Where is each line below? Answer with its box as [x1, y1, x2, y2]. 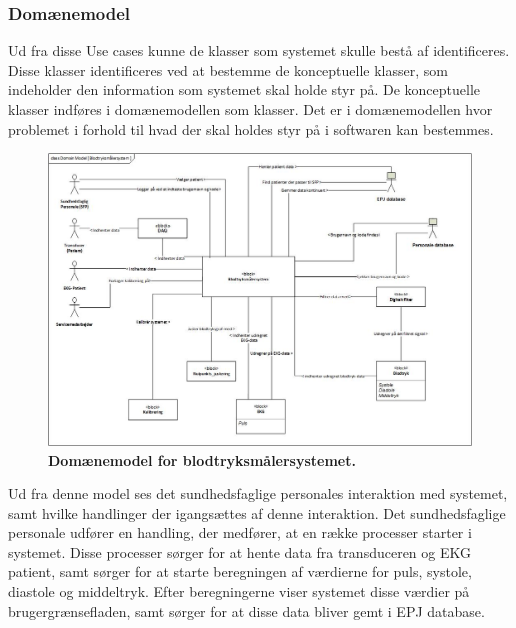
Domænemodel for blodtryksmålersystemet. [48, 449, 356, 470]
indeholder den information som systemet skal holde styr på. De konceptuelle [8, 79, 481, 100]
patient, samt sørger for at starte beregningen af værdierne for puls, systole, [8, 561, 472, 582]
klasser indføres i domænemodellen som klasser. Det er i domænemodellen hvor [8, 99, 493, 119]
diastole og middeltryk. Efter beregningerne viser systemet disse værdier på [8, 581, 470, 602]
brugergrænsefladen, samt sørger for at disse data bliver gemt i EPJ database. [8, 600, 485, 621]
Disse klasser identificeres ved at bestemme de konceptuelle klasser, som [8, 59, 448, 80]
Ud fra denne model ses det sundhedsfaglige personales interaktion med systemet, [8, 483, 508, 504]
